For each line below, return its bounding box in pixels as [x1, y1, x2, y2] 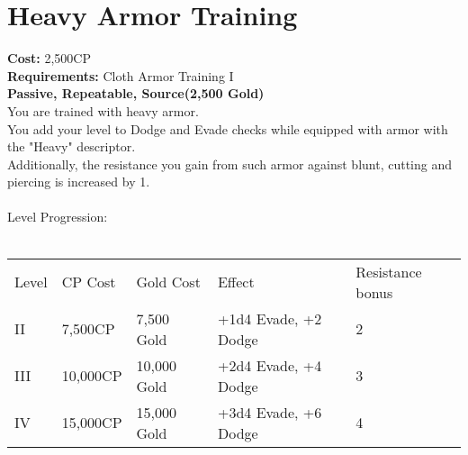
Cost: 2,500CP [7, 49, 91, 68]
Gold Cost [136, 271, 201, 293]
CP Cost [61, 271, 116, 293]
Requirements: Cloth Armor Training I [7, 66, 234, 85]
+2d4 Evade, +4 [217, 354, 322, 376]
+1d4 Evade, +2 [217, 307, 322, 329]
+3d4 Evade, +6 [217, 401, 322, 423]
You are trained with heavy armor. [7, 101, 199, 120]
